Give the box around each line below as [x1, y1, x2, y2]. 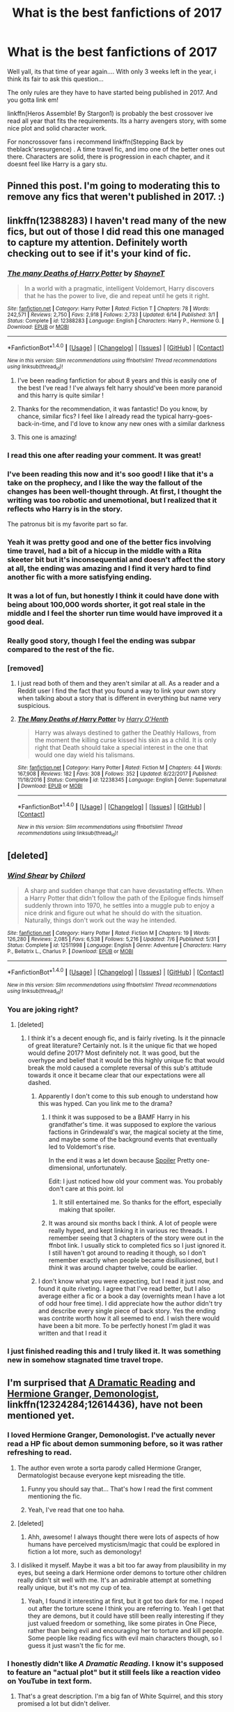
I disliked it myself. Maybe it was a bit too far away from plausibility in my [17, 1560, 227, 1569]
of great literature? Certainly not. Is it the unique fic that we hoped [27, 1042, 217, 1050]
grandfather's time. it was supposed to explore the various [48, 1121, 217, 1129]
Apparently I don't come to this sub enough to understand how [38, 1092, 219, 1100]
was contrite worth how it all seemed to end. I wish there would [38, 1314, 220, 1322]
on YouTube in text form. [7, 1676, 93, 1685]
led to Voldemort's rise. [48, 1143, 116, 1151]
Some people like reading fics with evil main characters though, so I [27, 1634, 222, 1642]
